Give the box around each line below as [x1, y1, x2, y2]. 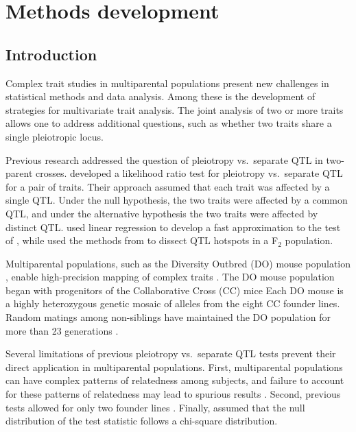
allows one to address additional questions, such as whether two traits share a [5, 116, 332, 130]
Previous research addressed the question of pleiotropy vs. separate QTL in [5, 152, 323, 167]
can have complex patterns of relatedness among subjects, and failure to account [5, 373, 344, 387]
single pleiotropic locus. [5, 129, 104, 143]
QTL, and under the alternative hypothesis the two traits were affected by [5, 206, 318, 220]
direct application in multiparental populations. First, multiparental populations [5, 359, 343, 374]
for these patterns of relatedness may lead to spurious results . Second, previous [5, 387, 341, 401]
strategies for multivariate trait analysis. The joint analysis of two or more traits [5, 102, 344, 117]
